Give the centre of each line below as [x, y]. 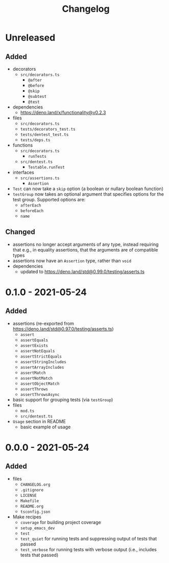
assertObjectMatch [40, 384]
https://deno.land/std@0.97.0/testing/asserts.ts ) [63, 329]
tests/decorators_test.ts [48, 129]
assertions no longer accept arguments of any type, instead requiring [86, 244]
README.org [32, 506]
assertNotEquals [38, 351]
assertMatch [33, 373]
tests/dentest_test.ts [44, 135]
